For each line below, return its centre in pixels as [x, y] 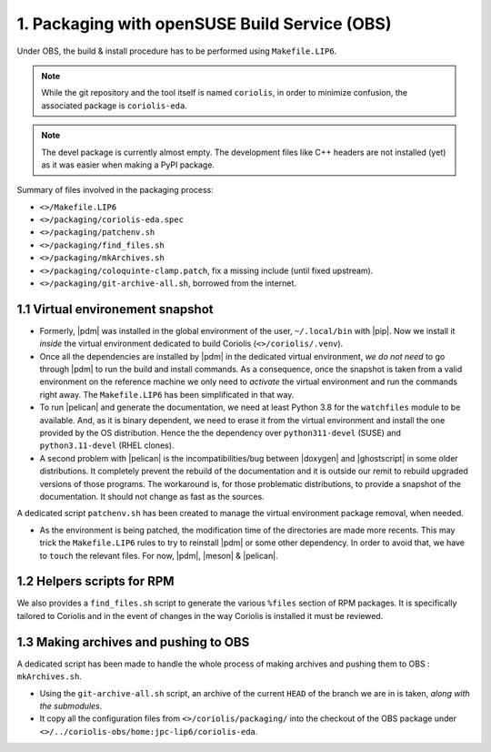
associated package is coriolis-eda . [115, 106]
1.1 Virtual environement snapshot [115, 309]
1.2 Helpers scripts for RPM [95, 581]
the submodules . [71, 706]
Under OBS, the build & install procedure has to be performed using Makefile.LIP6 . [177, 51]
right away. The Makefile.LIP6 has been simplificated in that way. [167, 394]
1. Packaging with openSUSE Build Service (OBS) [204, 24]
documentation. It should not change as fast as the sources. [152, 497]
